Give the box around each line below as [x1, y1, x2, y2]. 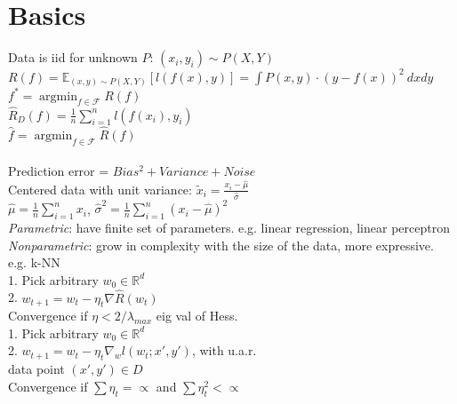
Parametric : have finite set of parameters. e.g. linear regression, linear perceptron [8, 218, 450, 236]
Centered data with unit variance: [8, 179, 192, 198]
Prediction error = [8, 162, 109, 180]
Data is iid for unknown [8, 48, 138, 67]
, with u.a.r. [191, 341, 257, 360]
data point [8, 360, 65, 378]
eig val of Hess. [156, 306, 238, 325]
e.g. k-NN [8, 253, 60, 272]
